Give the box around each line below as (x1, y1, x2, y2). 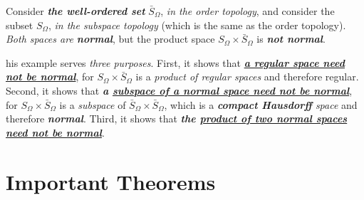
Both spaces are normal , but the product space (6, 31, 215, 46)
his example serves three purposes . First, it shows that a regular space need (6, 55, 345, 70)
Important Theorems (6, 167, 216, 196)
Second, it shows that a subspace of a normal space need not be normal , (6, 83, 353, 98)
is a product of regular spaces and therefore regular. (135, 69, 359, 84)
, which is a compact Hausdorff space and (164, 97, 358, 112)
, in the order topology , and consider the (160, 4, 335, 18)
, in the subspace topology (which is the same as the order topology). (48, 17, 346, 32)
